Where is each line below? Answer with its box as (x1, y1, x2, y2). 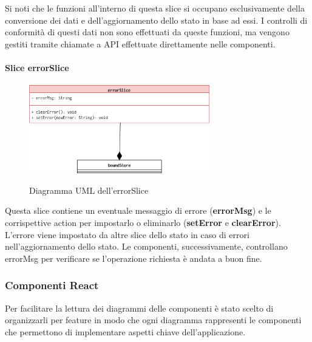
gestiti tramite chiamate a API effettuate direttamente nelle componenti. (5, 37, 276, 50)
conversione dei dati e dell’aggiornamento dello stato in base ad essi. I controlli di (5, 13, 308, 26)
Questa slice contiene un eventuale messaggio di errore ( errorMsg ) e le (5, 204, 271, 217)
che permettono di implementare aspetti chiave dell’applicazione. (5, 325, 246, 338)
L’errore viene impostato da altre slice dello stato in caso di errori (5, 228, 249, 241)
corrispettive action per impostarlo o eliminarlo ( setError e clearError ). (5, 216, 281, 228)
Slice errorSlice (5, 61, 69, 74)
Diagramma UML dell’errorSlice (29, 183, 149, 196)
